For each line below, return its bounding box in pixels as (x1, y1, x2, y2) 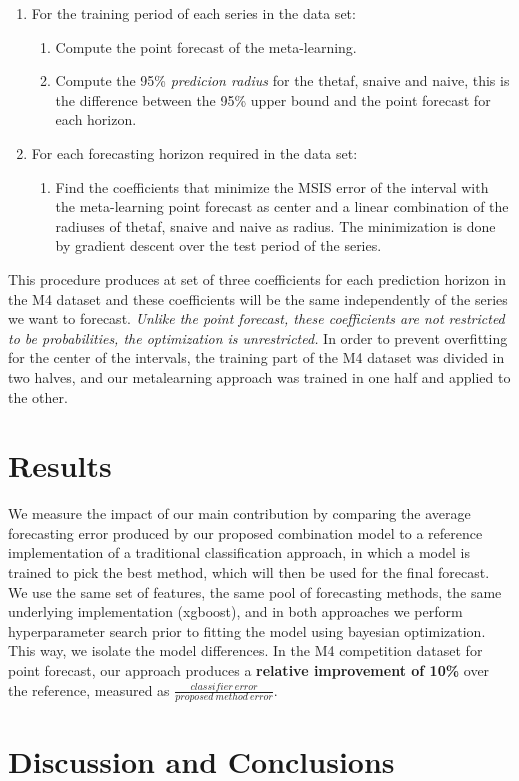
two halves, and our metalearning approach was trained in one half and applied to (8, 366, 511, 387)
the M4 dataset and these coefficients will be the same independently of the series (8, 288, 508, 309)
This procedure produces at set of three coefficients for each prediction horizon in (8, 268, 506, 289)
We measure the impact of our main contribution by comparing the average (8, 503, 471, 524)
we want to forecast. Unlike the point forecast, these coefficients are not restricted (8, 308, 505, 329)
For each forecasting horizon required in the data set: (31, 142, 358, 163)
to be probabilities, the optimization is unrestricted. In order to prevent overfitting (8, 327, 508, 348)
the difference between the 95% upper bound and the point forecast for (55, 89, 491, 110)
